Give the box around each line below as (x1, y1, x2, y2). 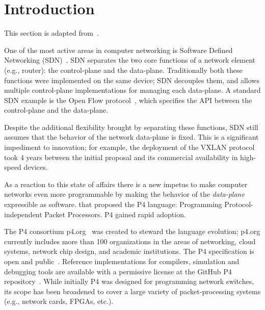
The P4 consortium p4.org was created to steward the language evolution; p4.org (4, 226, 260, 237)
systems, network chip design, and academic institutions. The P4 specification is (4, 246, 254, 256)
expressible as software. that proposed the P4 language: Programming (4, 199, 222, 210)
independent (4, 209, 42, 219)
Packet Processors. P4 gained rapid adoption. (44, 209, 186, 219)
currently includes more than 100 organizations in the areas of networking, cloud (4, 236, 256, 246)
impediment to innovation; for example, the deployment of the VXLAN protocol (4, 142, 255, 152)
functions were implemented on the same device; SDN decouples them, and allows (4, 74, 259, 85)
